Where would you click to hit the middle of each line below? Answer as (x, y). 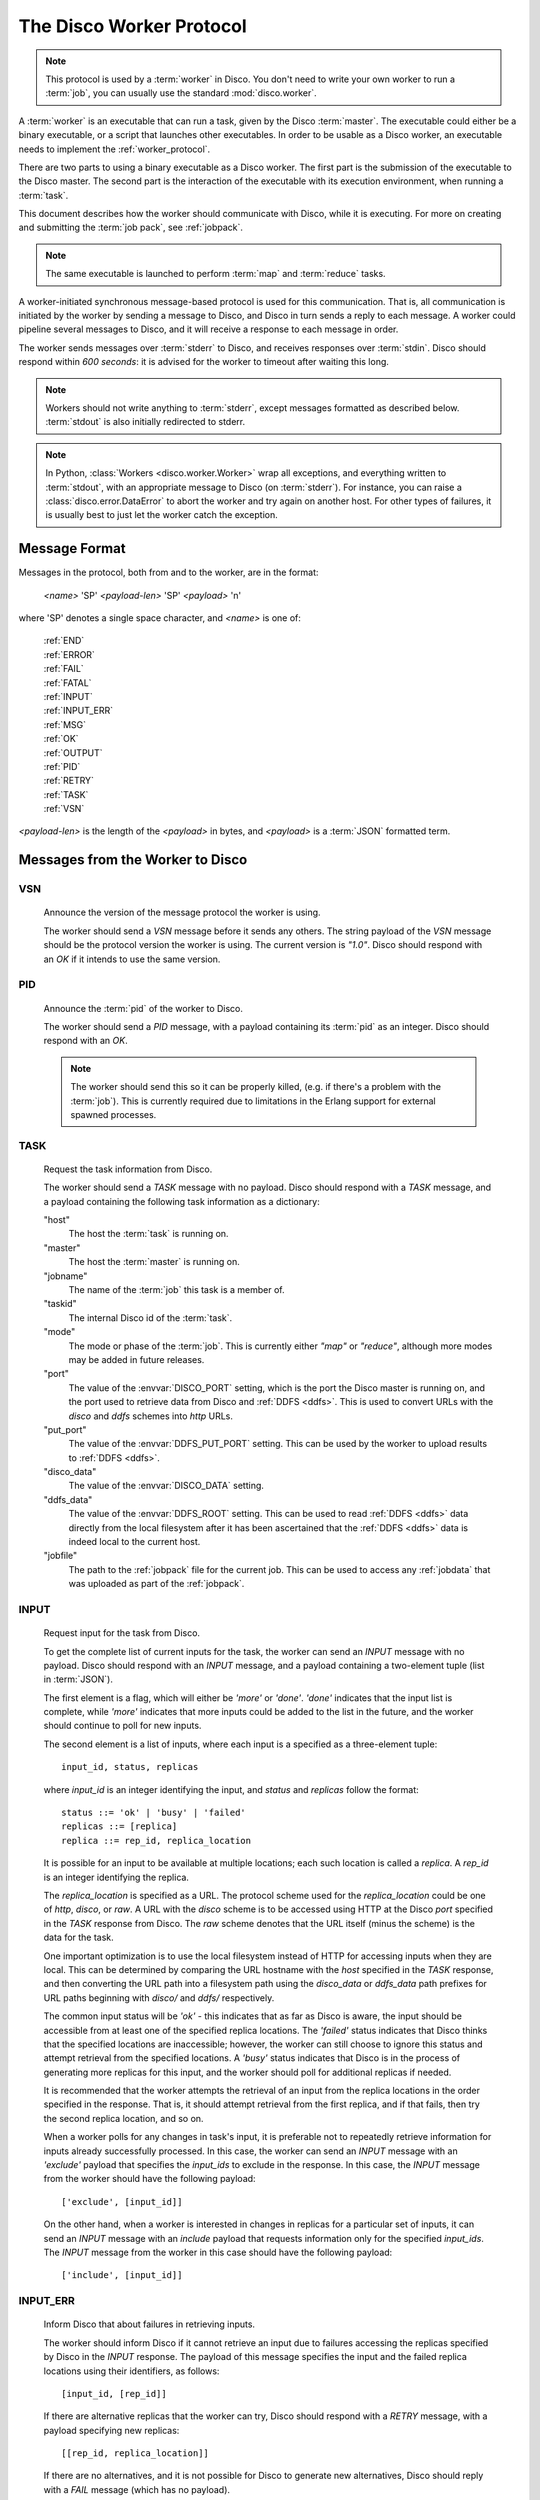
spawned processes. (113, 1114)
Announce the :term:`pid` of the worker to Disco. (143, 1008)
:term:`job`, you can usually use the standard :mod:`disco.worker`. (181, 93)
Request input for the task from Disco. (121, 1633)
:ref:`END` (64, 641)
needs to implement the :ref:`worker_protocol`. (114, 149)
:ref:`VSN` (64, 809)
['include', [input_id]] (122, 2275)
